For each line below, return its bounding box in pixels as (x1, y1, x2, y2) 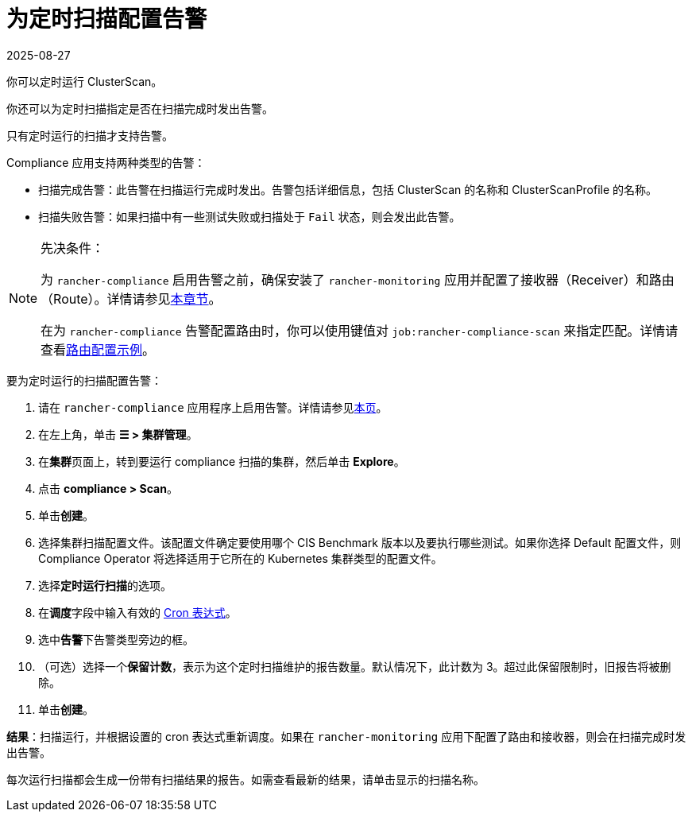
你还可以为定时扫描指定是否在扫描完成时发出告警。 (6, 101, 273, 115)
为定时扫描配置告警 (6, 6, 207, 33)
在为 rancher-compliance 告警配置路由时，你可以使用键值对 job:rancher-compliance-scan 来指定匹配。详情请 (41, 322, 678, 339)
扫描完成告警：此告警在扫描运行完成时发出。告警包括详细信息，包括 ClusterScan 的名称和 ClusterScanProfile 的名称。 (38, 182, 658, 196)
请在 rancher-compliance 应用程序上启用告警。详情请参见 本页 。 (38, 400, 388, 414)
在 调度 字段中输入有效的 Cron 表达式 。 (38, 605, 237, 619)
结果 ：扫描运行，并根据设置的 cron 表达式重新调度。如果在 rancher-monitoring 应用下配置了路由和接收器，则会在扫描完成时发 (6, 729, 686, 743)
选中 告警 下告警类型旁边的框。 (38, 632, 194, 646)
